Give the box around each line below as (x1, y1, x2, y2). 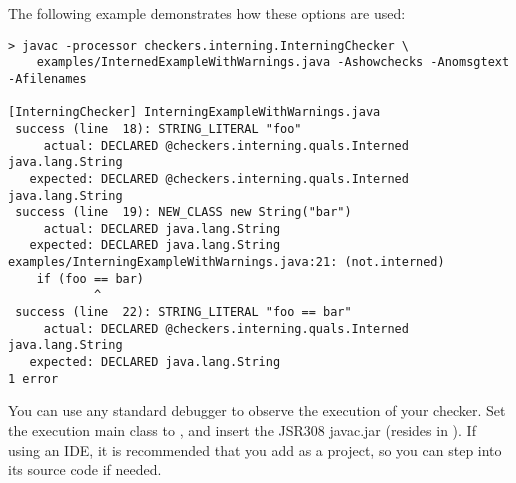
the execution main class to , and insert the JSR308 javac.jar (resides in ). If (8, 419, 476, 440)
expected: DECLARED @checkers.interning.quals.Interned (29, 171, 409, 186)
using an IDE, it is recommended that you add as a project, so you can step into (8, 439, 502, 460)
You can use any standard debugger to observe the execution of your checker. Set (8, 400, 506, 421)
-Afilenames (8, 71, 87, 86)
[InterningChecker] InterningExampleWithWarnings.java (8, 105, 381, 120)
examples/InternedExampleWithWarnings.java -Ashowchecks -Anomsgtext (36, 55, 510, 70)
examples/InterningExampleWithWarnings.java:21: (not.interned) (8, 255, 445, 270)
